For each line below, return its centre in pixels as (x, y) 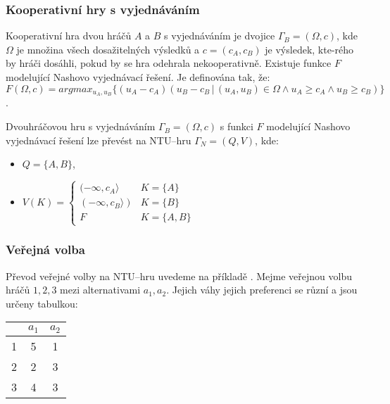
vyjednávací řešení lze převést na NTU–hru (99, 140)
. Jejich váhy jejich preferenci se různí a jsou (262, 290)
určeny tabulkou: (42, 303)
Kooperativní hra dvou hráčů (69, 36)
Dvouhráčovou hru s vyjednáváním (81, 126)
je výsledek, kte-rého (309, 49)
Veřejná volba (45, 250)
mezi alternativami (100, 290)
